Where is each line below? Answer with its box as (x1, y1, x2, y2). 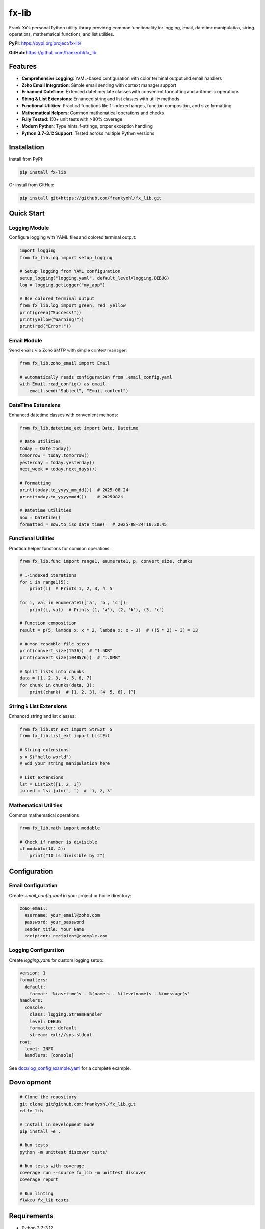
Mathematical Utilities (9, 802, 63, 809)
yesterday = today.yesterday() (19, 460, 95, 465)
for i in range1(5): (19, 579, 69, 585)
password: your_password (25, 919, 84, 925)
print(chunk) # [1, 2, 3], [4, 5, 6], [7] (29, 689, 136, 695)
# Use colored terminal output (19, 296, 95, 302)
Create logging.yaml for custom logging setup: (9, 957, 104, 963)
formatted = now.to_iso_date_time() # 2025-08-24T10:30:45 (19, 522, 167, 527)
